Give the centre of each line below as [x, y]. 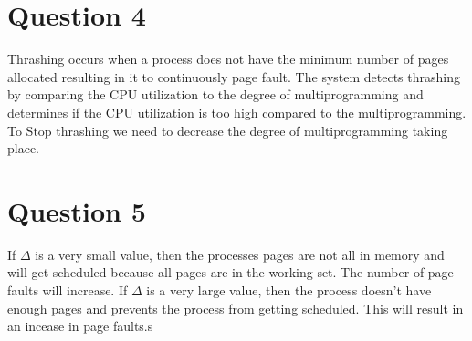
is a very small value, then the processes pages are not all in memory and [240, 254]
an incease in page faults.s [80, 326]
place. [23, 148]
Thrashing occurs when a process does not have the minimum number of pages [228, 59]
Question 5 [77, 210]
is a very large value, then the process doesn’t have [289, 290]
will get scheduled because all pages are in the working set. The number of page [231, 272]
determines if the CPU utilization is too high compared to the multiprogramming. [237, 112]
